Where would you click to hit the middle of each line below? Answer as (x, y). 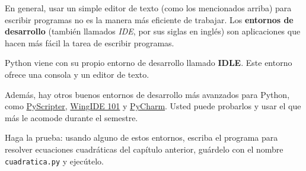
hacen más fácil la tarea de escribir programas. (90, 42)
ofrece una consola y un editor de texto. (77, 74)
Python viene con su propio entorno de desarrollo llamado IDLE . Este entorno (149, 63)
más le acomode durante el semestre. (71, 117)
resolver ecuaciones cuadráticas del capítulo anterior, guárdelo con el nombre (144, 149)
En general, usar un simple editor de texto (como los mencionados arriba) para (148, 8)
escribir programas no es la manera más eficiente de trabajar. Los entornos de (149, 19)
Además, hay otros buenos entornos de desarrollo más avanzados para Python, (147, 94)
